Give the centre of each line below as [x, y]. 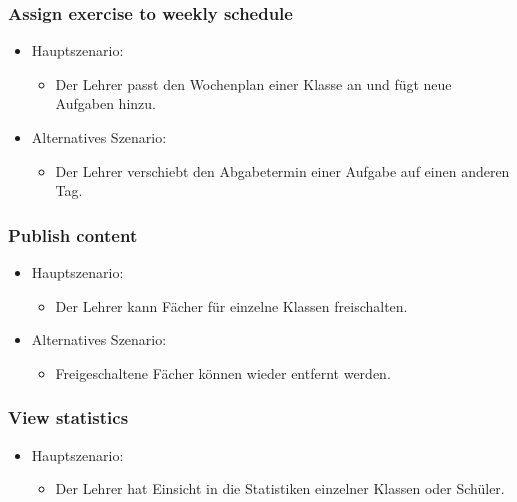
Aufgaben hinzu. [105, 103]
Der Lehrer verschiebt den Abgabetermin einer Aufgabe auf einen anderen [282, 170]
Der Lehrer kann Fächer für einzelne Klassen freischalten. [231, 305]
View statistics [68, 417]
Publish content [73, 234]
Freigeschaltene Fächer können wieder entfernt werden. [223, 372]
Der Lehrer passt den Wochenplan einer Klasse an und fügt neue [253, 83]
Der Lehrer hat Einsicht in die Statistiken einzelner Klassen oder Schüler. [280, 488]
